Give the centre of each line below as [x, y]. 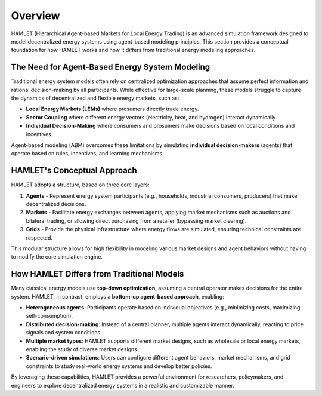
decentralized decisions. [56, 204]
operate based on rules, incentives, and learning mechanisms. [87, 154]
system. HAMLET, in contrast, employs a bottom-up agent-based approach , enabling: [117, 296]
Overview [35, 16]
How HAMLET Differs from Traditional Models [97, 274]
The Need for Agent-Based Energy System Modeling [111, 67]
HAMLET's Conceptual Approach [74, 171]
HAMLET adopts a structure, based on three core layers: [80, 185]
